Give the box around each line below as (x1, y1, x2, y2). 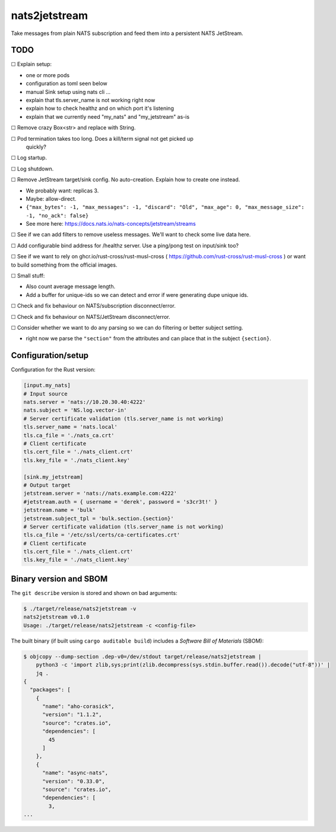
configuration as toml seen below (26, 80, 108, 87)
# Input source (23, 390, 68, 397)
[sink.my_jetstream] (23, 473, 83, 480)
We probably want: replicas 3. (26, 187, 99, 194)
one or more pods (26, 71, 70, 78)
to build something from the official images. (11, 261, 118, 268)
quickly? (26, 143, 47, 150)
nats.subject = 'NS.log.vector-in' (23, 407, 127, 414)
